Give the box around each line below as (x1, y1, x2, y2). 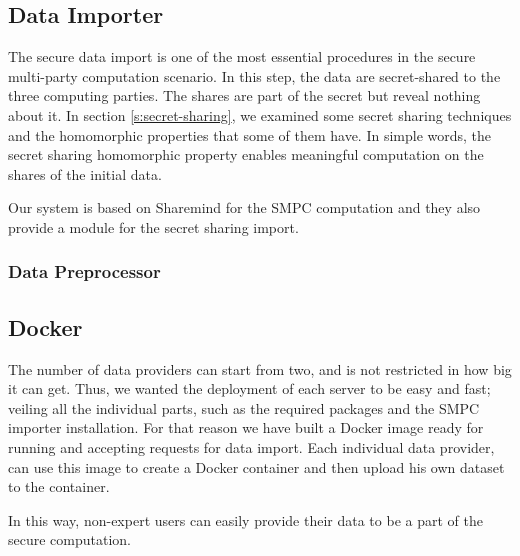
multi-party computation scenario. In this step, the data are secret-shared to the (8, 65, 501, 86)
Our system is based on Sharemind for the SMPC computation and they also (8, 197, 481, 218)
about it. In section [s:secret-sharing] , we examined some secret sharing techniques (8, 104, 512, 125)
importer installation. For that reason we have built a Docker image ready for (8, 417, 484, 438)
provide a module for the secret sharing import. (8, 216, 299, 237)
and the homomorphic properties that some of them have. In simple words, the (8, 124, 492, 145)
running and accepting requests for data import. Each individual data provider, (8, 436, 495, 457)
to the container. (8, 476, 110, 497)
